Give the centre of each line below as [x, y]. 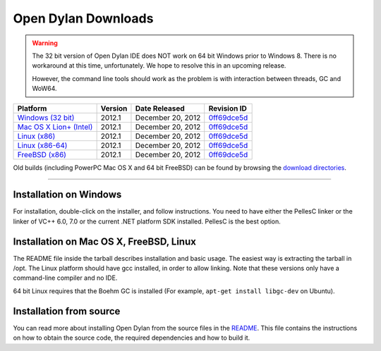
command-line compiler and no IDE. [65, 278]
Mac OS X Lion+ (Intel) [55, 127]
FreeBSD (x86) [42, 154]
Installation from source [67, 311]
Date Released [160, 108]
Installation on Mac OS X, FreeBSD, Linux [105, 241]
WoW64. [44, 89]
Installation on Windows [67, 195]
